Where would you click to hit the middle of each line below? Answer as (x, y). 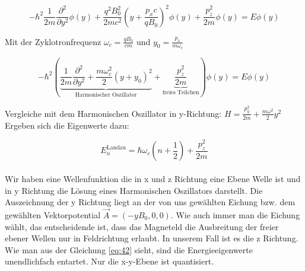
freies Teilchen (181, 93)
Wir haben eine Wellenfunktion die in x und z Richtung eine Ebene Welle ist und (153, 178)
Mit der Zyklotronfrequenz (53, 41)
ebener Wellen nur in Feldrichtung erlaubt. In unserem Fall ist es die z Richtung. (152, 238)
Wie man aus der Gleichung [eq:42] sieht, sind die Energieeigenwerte (129, 249)
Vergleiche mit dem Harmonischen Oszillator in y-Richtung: (113, 113)
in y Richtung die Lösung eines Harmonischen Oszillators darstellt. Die (134, 190)
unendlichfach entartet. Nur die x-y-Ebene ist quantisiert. (109, 261)
